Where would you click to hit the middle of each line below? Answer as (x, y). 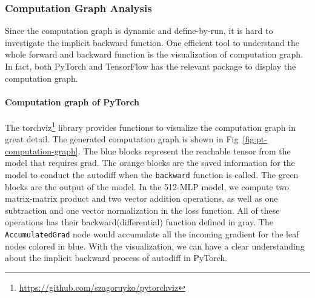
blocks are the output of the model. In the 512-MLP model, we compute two (147, 186)
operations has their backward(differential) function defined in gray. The (139, 222)
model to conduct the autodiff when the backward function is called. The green (152, 175)
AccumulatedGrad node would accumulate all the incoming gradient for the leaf (152, 234)
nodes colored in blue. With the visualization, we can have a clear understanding (155, 246)
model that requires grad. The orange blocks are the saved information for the (150, 163)
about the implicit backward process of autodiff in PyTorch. (116, 258)
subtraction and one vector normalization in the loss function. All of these (142, 210)
